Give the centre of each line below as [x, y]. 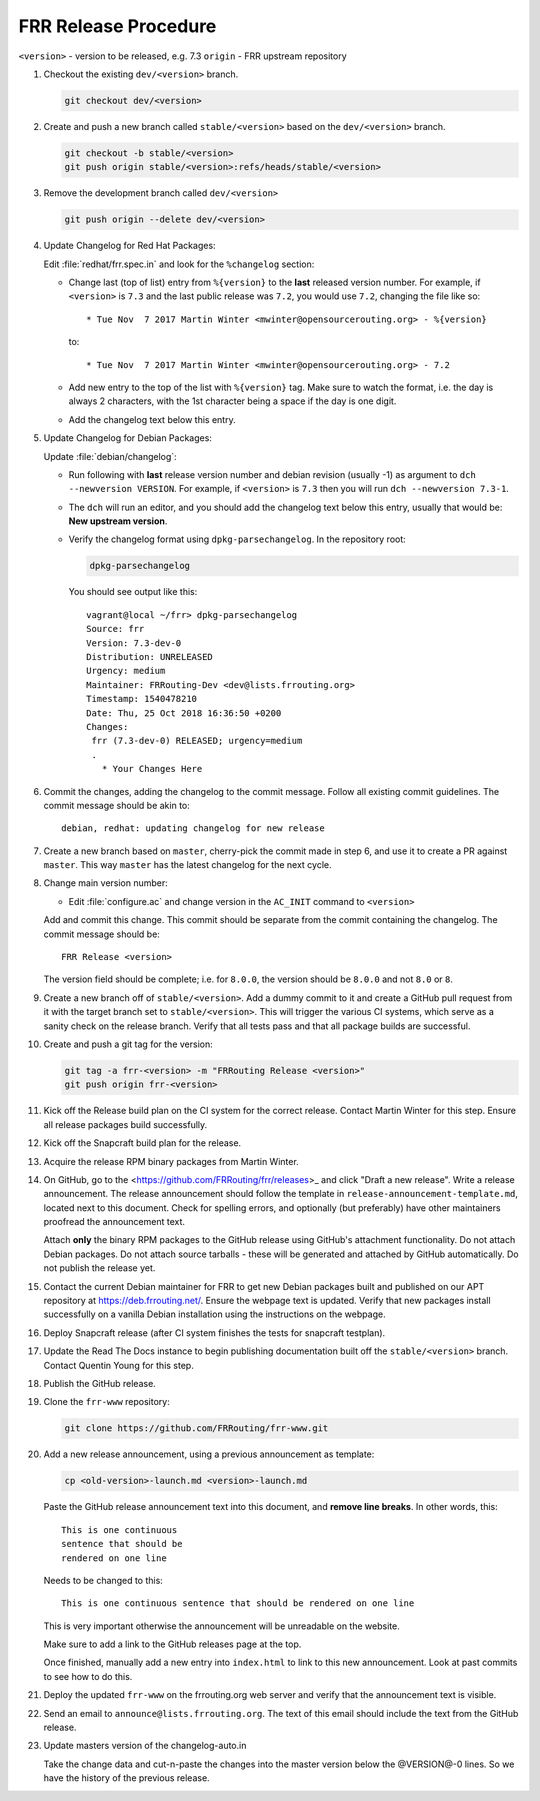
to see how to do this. [88, 1676]
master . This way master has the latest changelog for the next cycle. [187, 865]
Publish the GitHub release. [100, 1383]
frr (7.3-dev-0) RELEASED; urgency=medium [197, 741]
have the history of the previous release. [126, 1778]
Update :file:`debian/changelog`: [110, 456]
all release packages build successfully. [125, 1124]
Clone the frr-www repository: [106, 1402]
